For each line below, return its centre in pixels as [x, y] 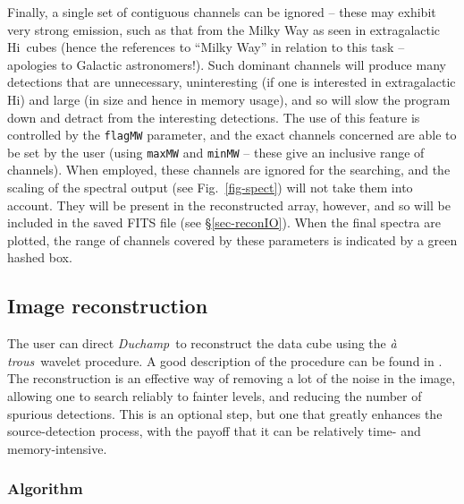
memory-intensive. [57, 448]
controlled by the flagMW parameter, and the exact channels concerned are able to [232, 135]
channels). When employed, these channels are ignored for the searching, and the [229, 170]
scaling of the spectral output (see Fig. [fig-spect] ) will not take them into [210, 188]
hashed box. [40, 257]
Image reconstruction [108, 306]
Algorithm [45, 488]
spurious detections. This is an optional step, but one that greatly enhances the [225, 413]
